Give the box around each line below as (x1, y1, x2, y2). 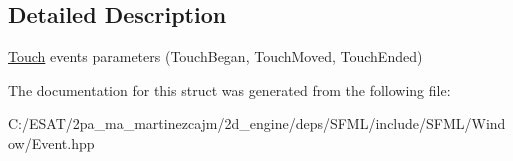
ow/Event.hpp (8, 132, 95, 153)
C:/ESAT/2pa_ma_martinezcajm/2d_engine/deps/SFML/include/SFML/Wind (8, 113, 506, 134)
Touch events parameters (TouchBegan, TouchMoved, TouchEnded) (8, 46, 423, 67)
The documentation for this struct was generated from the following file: (8, 79, 451, 100)
